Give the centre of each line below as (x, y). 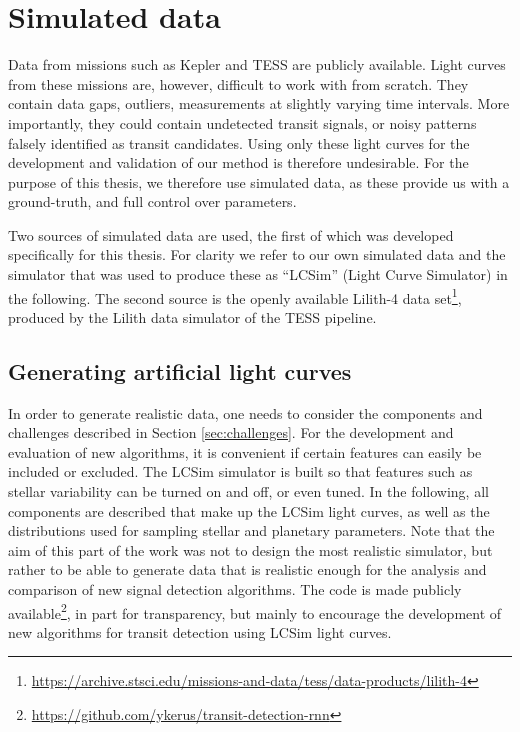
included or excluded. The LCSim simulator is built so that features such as (240, 471)
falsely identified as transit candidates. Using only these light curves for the (239, 142)
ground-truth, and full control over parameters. (152, 201)
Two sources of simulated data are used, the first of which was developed (231, 234)
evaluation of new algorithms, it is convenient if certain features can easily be (245, 451)
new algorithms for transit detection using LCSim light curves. (200, 631)
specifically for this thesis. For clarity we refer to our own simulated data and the (257, 254)
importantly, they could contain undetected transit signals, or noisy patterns (242, 122)
